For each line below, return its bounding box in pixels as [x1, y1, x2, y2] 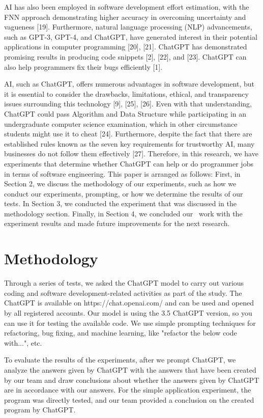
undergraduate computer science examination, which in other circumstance [4, 118, 238, 129]
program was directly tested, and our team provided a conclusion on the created [4, 394, 254, 405]
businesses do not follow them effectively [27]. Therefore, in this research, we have [4, 148, 258, 159]
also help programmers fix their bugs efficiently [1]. [4, 61, 163, 72]
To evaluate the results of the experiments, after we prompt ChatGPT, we [4, 354, 236, 365]
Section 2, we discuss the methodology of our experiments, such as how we [4, 178, 237, 189]
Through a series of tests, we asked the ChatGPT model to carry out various [4, 277, 244, 288]
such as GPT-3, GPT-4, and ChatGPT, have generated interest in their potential [4, 31, 257, 42]
